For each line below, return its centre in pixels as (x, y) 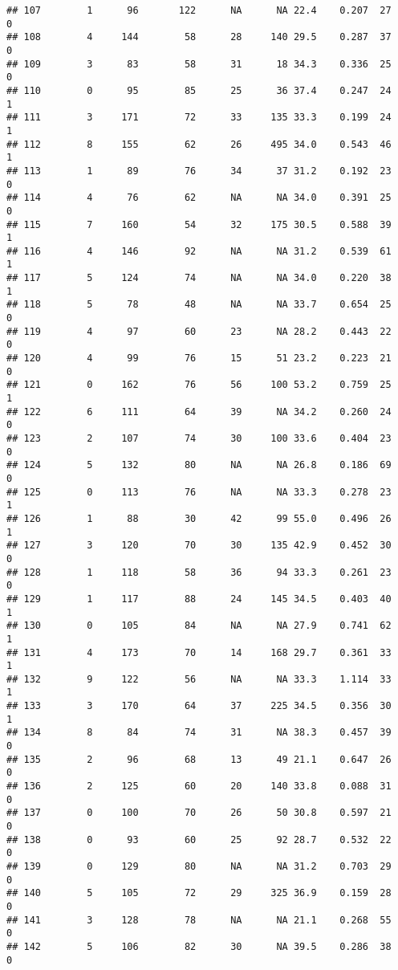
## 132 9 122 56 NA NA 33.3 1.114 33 (199, 679)
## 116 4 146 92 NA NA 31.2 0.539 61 (199, 251)
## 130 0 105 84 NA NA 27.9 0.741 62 (199, 626)
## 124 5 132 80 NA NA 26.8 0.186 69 (199, 465)
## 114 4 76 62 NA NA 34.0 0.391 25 (199, 198)
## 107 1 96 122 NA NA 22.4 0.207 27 (199, 10)
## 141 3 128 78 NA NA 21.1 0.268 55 (199, 920)
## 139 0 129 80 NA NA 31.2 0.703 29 (199, 866)
